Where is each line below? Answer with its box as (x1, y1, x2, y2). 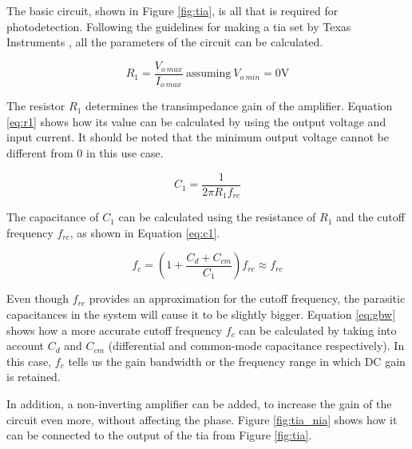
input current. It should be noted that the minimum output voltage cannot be (6, 129, 389, 145)
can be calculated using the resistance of (118, 209, 316, 225)
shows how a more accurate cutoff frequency (6, 321, 223, 338)
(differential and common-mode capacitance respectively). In (108, 337, 405, 354)
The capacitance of (6, 209, 99, 225)
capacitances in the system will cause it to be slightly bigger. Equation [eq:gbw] (6, 305, 396, 322)
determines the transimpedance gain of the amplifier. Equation (85, 97, 393, 114)
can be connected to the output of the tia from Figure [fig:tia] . (6, 427, 312, 443)
